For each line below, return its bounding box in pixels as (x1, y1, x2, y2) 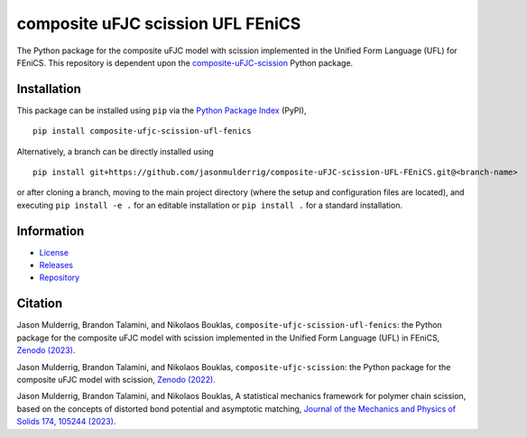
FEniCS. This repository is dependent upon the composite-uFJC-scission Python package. (16, 57, 354, 68)
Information (16, 223, 85, 238)
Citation (16, 296, 63, 311)
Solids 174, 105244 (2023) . (16, 416, 116, 427)
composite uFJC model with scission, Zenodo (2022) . (16, 374, 216, 385)
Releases (39, 260, 74, 271)
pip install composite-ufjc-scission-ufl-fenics (32, 126, 252, 136)
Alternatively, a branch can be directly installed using (16, 145, 214, 157)
